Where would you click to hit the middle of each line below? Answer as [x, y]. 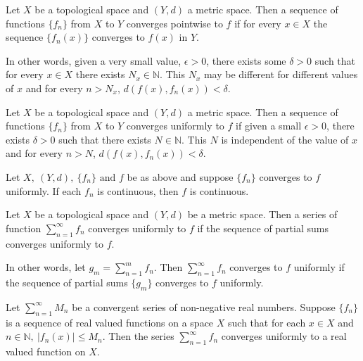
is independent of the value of [285, 139]
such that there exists [105, 139]
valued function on [46, 351]
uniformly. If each [44, 190]
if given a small [269, 126]
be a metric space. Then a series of [262, 214]
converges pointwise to [174, 23]
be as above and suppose [180, 176]
